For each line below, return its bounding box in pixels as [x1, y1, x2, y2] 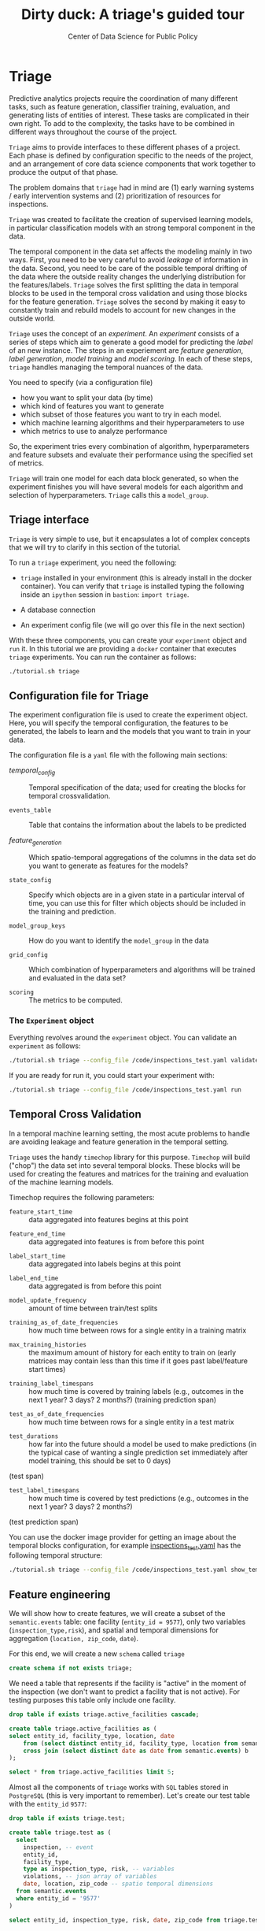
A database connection [20, 605, 97, 614]
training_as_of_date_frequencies [9, 1318, 119, 1326]
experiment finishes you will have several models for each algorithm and [9, 482, 244, 491]
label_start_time [9, 1252, 66, 1260]
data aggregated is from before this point [28, 1281, 162, 1291]
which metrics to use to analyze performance [20, 426, 167, 435]
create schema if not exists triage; [9, 1664, 133, 1673]
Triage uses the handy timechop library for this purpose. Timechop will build [9, 1152, 251, 1162]
